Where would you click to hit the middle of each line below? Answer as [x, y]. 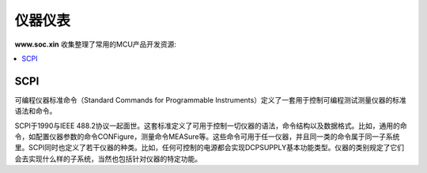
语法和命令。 [36, 111]
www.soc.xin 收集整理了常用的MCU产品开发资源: [96, 44]
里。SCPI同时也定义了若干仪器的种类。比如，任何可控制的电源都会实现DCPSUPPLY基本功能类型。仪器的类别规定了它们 [210, 148]
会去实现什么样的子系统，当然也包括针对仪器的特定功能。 [108, 159]
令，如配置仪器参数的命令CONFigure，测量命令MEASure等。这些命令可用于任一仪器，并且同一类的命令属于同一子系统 [207, 137]
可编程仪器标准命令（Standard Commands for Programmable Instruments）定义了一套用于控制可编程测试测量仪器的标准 [210, 100]
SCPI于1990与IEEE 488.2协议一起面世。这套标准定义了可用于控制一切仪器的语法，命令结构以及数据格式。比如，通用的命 [211, 126]
